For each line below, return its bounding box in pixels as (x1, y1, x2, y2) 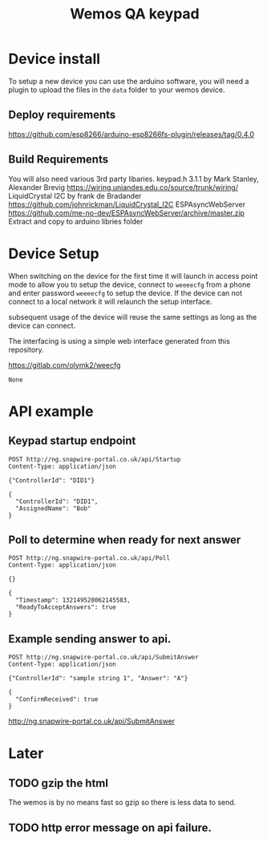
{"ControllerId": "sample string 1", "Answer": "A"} (8, 675, 188, 683)
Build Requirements (8, 153, 109, 167)
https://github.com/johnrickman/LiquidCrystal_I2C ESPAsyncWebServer (8, 199, 246, 209)
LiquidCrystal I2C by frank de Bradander (8, 191, 142, 200)
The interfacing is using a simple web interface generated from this (8, 336, 231, 345)
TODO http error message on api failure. (8, 820, 212, 834)
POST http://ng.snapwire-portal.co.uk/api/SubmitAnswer (8, 654, 199, 662)
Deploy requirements (8, 108, 116, 122)
